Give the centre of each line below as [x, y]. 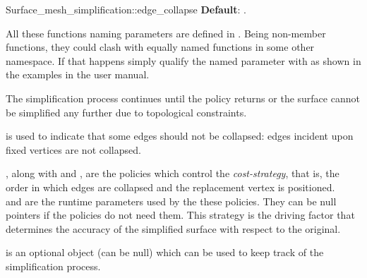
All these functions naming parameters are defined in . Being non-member [166, 33]
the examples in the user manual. [78, 74]
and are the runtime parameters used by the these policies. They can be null [171, 201]
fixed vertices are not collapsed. [73, 149]
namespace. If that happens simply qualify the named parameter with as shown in [183, 60]
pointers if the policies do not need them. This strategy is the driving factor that [180, 215]
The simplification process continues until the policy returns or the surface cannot [183, 98]
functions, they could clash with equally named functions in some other [160, 47]
